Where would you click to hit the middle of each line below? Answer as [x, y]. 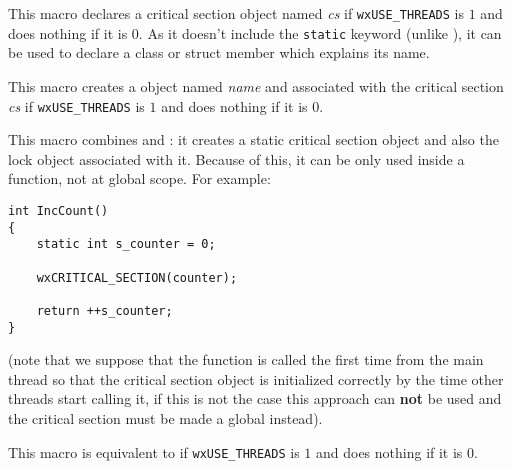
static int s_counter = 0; [126, 244]
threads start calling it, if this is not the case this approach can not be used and [255, 398]
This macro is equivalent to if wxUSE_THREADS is [154, 451]
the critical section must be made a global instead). [165, 417]
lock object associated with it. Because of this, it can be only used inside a [236, 158]
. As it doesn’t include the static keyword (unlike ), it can [320, 32]
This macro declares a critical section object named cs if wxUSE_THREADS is [236, 13]
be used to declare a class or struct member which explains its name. [219, 52]
